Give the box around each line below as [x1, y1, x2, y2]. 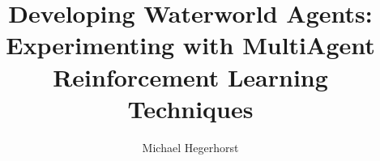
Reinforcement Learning [53, 60, 328, 93]
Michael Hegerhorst [142, 138, 239, 155]
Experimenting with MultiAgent [6, 28, 375, 61]
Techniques [127, 91, 254, 125]
